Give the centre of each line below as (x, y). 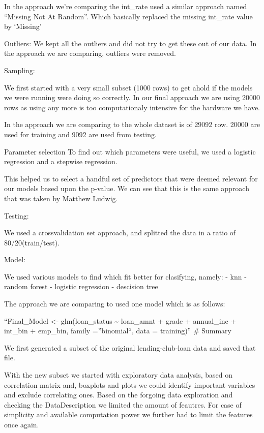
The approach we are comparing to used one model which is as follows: (115, 304)
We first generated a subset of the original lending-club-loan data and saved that (130, 347)
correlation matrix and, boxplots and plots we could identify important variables (130, 384)
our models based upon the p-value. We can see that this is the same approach (127, 188)
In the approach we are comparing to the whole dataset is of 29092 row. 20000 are (132, 124)
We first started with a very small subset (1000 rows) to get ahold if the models (128, 87)
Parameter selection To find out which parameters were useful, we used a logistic (130, 151)
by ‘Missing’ (23, 26)
